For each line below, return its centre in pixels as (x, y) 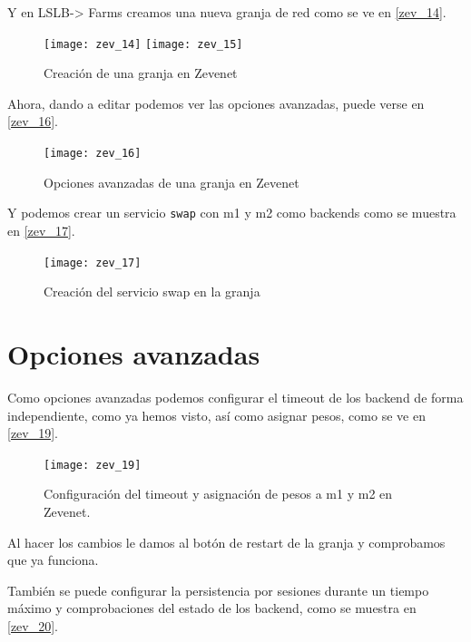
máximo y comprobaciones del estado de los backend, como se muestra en (212, 608)
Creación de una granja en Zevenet (141, 73)
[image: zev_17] (93, 263)
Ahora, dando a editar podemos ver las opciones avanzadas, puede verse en (216, 103)
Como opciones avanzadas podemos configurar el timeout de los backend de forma (235, 397)
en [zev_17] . (41, 230)
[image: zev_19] (93, 465)
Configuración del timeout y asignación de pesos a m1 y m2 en (218, 494)
